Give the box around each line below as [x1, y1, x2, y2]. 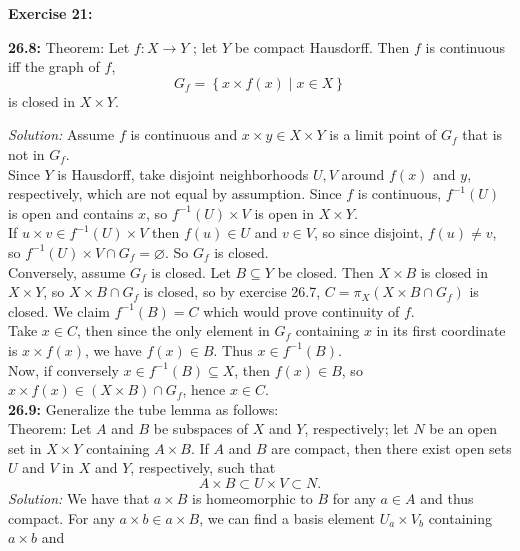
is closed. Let [151, 261, 231, 282]
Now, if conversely [8, 359, 119, 380]
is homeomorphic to [192, 488, 313, 509]
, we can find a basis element [199, 507, 376, 528]
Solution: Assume [8, 124, 115, 145]
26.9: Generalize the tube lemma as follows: [8, 398, 279, 419]
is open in [254, 202, 314, 223]
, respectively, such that [130, 457, 276, 478]
